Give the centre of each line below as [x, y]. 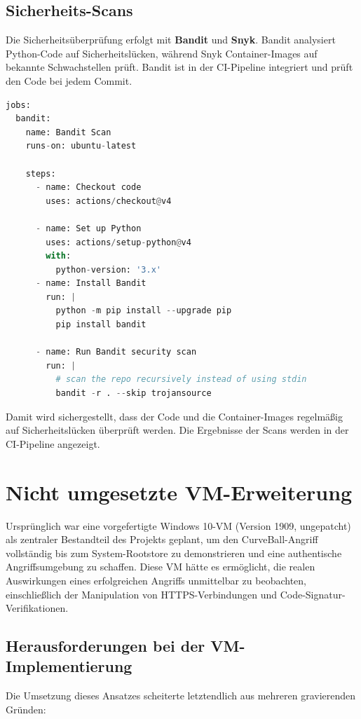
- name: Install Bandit [91, 283]
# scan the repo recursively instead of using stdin [181, 379]
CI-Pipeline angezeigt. [53, 443]
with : [59, 256]
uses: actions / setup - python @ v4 [118, 242]
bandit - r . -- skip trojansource [134, 393]
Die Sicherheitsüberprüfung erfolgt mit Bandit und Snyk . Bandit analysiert [171, 40]
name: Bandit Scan [68, 132]
